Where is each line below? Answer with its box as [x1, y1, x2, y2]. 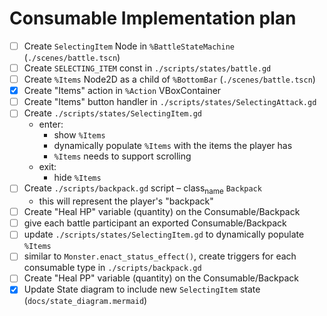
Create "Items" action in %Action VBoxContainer [23, 85, 222, 97]
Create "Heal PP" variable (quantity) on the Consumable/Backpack [23, 272, 299, 284]
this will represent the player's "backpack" [38, 195, 214, 207]
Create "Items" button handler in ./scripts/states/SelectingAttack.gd [23, 96, 317, 108]
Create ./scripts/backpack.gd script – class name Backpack [23, 182, 262, 197]
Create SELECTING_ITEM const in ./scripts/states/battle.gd [23, 62, 272, 74]
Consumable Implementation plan [9, 7, 297, 30]
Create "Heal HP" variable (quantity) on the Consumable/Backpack [23, 206, 301, 218]
